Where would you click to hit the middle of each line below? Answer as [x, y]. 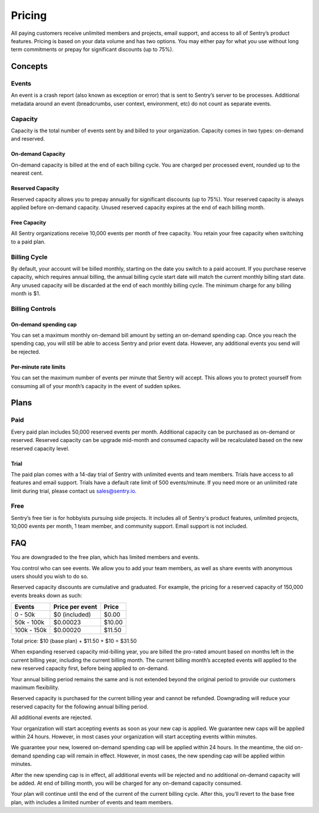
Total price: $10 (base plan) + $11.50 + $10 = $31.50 [74, 641]
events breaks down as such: [47, 595]
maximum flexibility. [35, 688]
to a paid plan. [28, 242]
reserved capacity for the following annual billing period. [80, 707]
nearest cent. [27, 173]
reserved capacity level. [40, 448]
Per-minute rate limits [38, 367]
